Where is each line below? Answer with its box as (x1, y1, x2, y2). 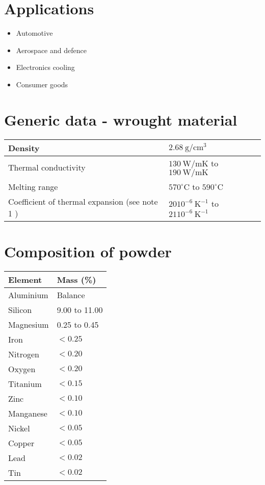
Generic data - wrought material (4, 109, 237, 130)
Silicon (8, 303, 32, 316)
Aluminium (8, 288, 48, 301)
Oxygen (8, 362, 36, 375)
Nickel (8, 422, 30, 434)
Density (8, 141, 40, 154)
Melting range (8, 180, 58, 192)
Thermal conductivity (8, 161, 86, 174)
